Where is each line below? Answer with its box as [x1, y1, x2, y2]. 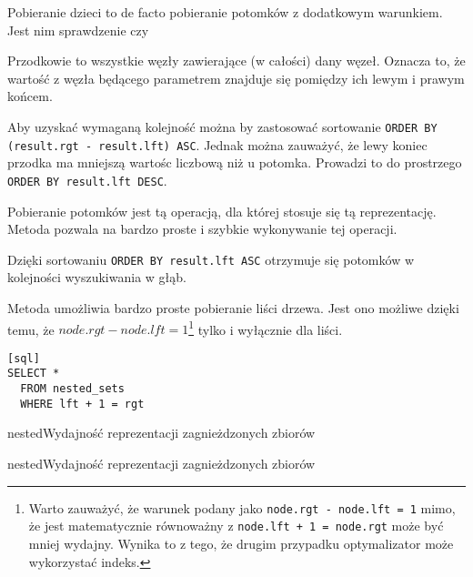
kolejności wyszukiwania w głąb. [7, 268, 186, 287]
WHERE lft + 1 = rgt [20, 397, 145, 410]
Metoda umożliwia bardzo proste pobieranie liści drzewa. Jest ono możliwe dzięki [7, 298, 459, 317]
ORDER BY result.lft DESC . [7, 170, 167, 189]
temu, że [7, 319, 55, 339]
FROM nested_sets [20, 382, 125, 396]
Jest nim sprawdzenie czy [7, 20, 149, 39]
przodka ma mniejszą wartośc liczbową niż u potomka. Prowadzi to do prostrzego [7, 153, 462, 172]
